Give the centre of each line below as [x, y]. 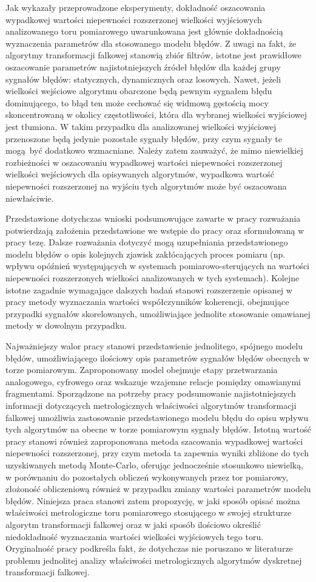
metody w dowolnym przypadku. [66, 325]
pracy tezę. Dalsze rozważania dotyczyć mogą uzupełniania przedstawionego [147, 242]
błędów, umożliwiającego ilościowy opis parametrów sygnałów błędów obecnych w [157, 358]
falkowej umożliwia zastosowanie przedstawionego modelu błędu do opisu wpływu [157, 417]
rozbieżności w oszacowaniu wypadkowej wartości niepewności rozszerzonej [144, 162]
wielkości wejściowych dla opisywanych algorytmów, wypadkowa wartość [140, 174]
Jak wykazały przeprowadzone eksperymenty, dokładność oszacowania [136, 7]
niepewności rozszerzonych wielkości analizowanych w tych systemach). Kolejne [153, 278]
